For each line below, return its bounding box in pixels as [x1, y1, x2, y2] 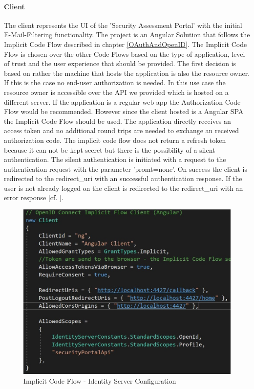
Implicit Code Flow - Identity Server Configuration [23, 375, 176, 386]
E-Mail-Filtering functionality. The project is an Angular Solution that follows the [4, 29, 250, 40]
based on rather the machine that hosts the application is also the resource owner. [4, 68, 250, 78]
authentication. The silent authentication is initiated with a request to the [4, 154, 226, 164]
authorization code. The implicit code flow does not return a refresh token [4, 135, 226, 145]
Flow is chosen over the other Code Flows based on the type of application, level [4, 48, 245, 59]
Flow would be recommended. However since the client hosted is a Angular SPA [4, 106, 244, 116]
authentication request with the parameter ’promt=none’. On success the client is [4, 163, 247, 174]
